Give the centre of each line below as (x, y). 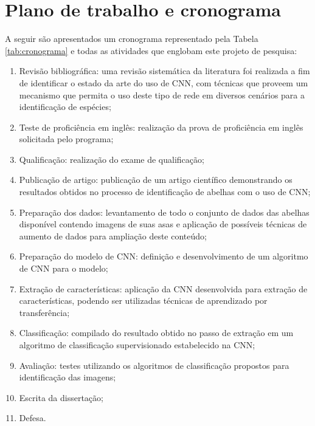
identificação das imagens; (67, 377)
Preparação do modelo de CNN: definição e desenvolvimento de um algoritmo (164, 256)
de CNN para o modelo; (64, 268)
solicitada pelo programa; (66, 139)
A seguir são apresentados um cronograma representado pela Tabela (132, 39)
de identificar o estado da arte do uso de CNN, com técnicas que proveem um (164, 82)
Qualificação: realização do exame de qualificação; (112, 159)
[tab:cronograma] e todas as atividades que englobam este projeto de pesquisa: (151, 50)
